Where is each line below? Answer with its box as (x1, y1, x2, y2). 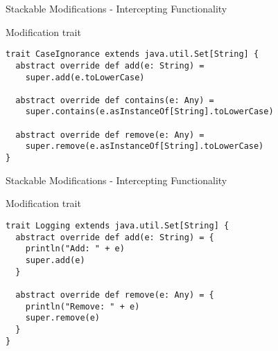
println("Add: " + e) (25, 244, 125, 254)
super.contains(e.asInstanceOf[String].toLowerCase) (25, 107, 274, 117)
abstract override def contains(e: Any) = (15, 95, 214, 105)
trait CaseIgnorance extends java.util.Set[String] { (6, 49, 259, 60)
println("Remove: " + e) (25, 301, 140, 312)
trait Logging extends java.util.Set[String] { (6, 220, 229, 231)
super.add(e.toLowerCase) (25, 72, 145, 82)
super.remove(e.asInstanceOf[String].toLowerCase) (25, 141, 264, 152)
